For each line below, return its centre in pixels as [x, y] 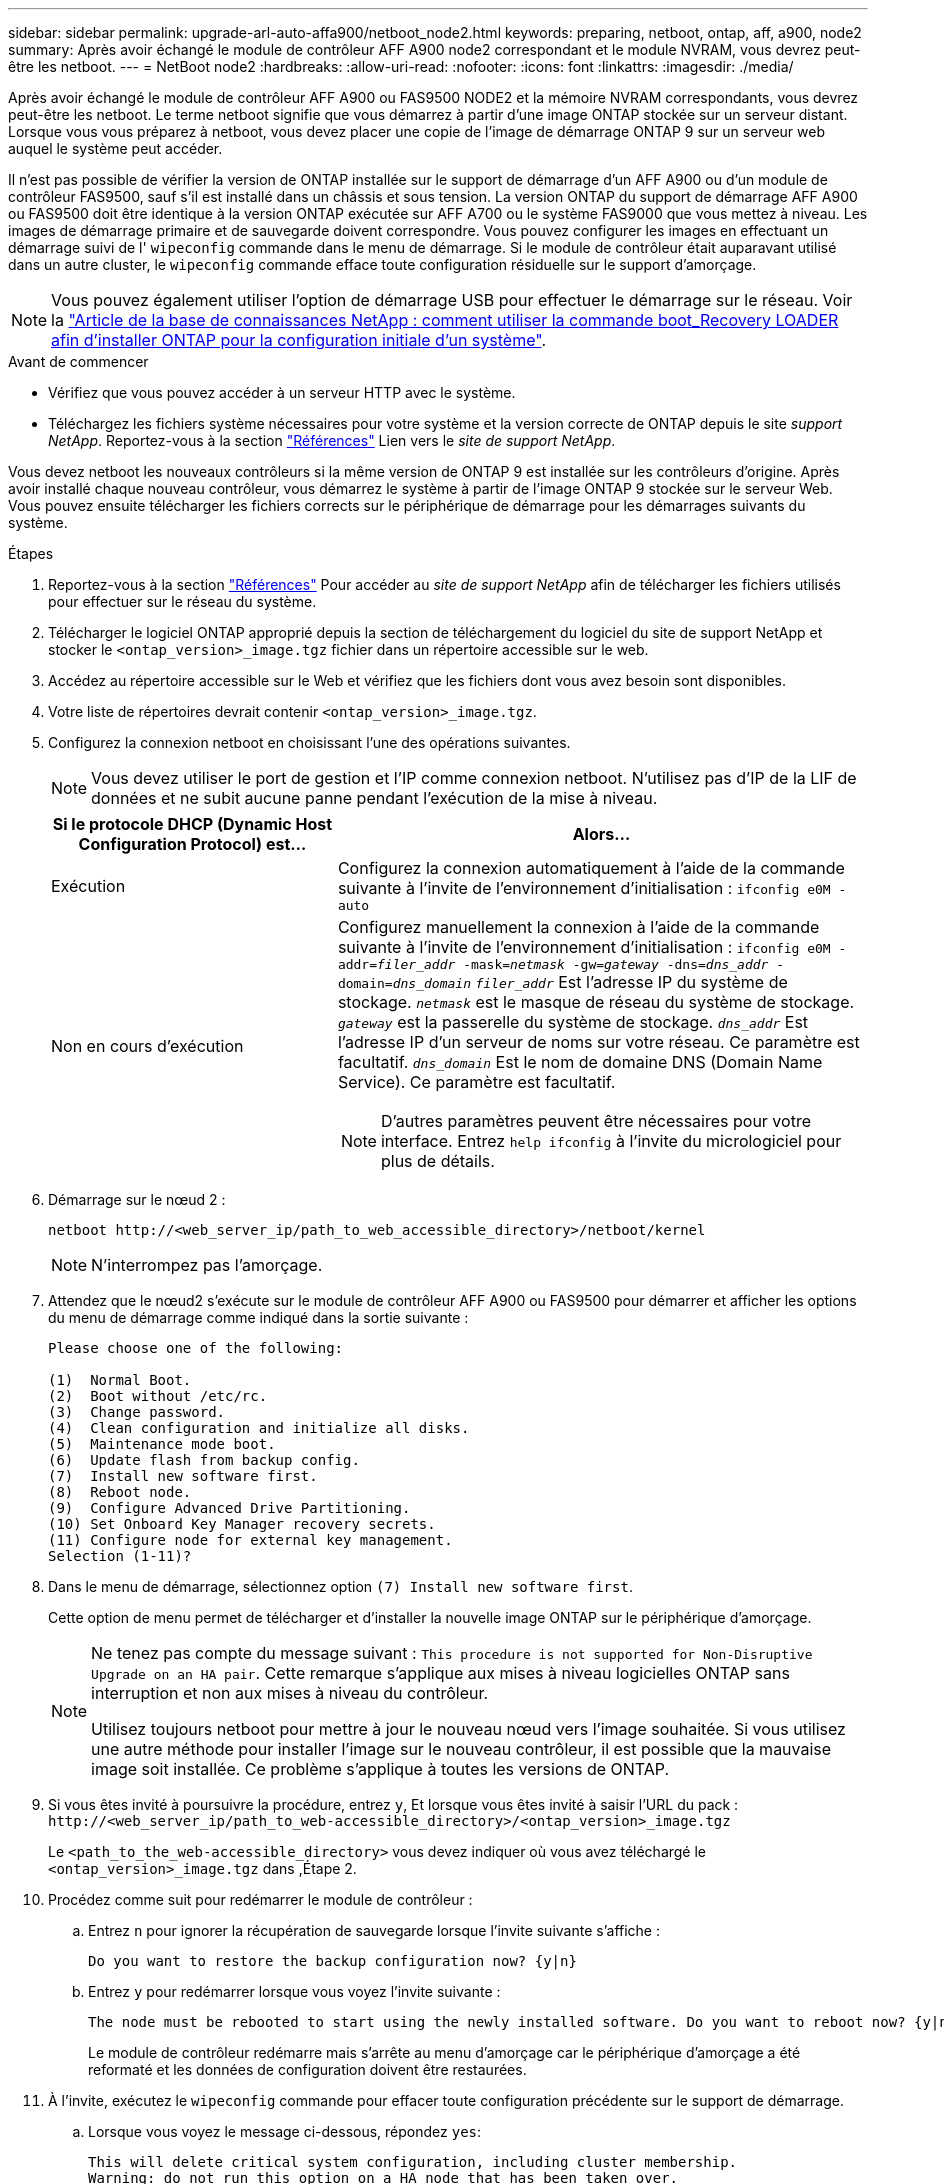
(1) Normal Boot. [120, 1380]
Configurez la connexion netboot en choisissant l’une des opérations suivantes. [309, 742]
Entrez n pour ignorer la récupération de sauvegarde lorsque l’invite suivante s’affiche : [374, 1930]
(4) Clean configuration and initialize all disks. [259, 1428]
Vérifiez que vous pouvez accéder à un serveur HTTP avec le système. [282, 392]
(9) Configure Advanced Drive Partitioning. [229, 1508]
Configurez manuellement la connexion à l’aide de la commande [578, 927]
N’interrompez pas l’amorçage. [207, 1265]
